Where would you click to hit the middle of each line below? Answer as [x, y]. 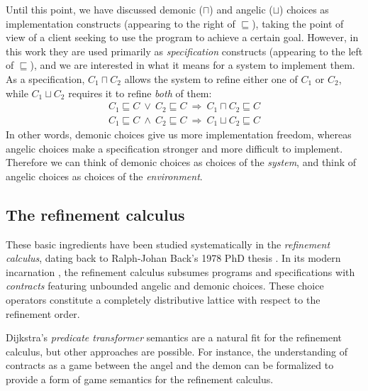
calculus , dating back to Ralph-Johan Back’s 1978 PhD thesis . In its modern [173, 258]
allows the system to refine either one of [211, 78]
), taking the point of [298, 23]
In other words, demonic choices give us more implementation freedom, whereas [179, 134]
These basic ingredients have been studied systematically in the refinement [168, 244]
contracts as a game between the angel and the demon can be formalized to [170, 365]
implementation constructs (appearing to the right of [121, 23]
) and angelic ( [241, 9]
